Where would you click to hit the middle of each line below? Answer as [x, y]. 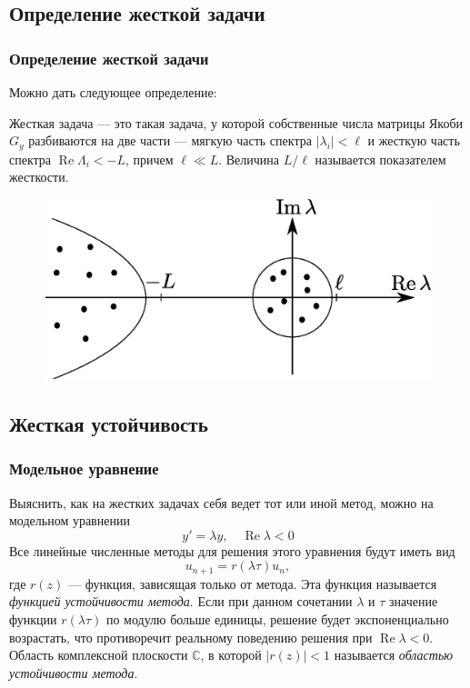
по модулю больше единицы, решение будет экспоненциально [277, 619]
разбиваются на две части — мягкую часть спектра [170, 140]
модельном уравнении [70, 520]
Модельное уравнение [84, 469]
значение [414, 601]
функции [33, 619]
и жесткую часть [414, 140]
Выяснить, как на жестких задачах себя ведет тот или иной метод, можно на [221, 502]
